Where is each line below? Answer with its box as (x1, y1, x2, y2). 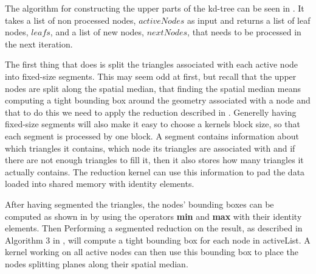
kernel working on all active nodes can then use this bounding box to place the (5, 245, 298, 258)
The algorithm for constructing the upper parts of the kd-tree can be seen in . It (5, 2, 304, 14)
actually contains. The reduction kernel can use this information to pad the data (5, 165, 305, 178)
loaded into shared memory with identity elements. (5, 177, 194, 190)
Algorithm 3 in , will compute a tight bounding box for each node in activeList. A (5, 233, 311, 246)
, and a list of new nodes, (50, 26, 144, 38)
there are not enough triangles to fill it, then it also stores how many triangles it (5, 153, 304, 166)
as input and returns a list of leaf (187, 13, 311, 26)
